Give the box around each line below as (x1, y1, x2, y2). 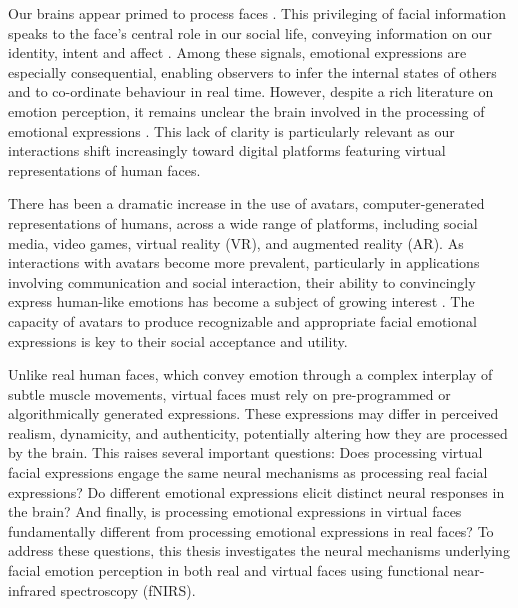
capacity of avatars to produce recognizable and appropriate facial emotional (8, 310, 477, 331)
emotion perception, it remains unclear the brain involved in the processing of (8, 100, 485, 121)
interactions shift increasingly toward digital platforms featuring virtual (8, 140, 446, 161)
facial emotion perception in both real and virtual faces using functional (8, 560, 449, 581)
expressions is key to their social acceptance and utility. (8, 330, 348, 351)
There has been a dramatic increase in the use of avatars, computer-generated (8, 193, 485, 214)
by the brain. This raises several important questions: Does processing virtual (8, 442, 483, 463)
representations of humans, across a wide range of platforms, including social (8, 212, 478, 233)
